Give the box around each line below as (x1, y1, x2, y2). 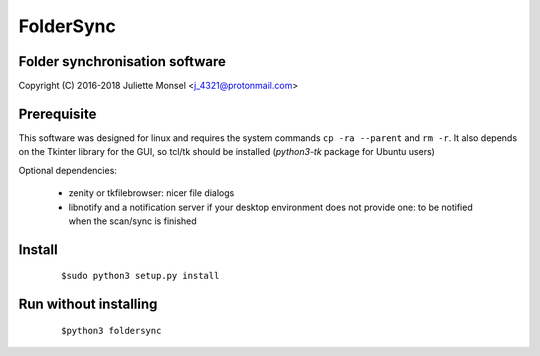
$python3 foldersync (61, 325, 162, 336)
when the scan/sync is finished (68, 215, 197, 227)
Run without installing (18, 296, 158, 313)
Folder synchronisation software (18, 53, 227, 70)
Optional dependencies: (18, 164, 117, 176)
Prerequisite (18, 105, 97, 122)
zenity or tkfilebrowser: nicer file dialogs (68, 187, 235, 199)
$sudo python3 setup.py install (61, 270, 220, 282)
